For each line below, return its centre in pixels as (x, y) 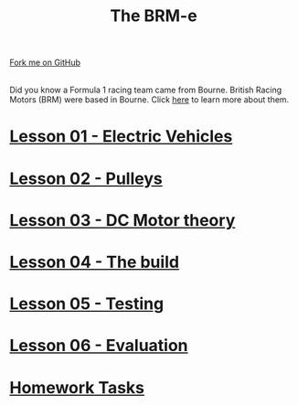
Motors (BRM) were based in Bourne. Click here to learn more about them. (149, 100)
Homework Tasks (77, 387)
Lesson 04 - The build (95, 262)
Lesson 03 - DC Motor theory (122, 220)
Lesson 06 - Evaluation (99, 346)
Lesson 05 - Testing (87, 304)
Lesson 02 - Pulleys (86, 178)
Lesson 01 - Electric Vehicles (121, 137)
